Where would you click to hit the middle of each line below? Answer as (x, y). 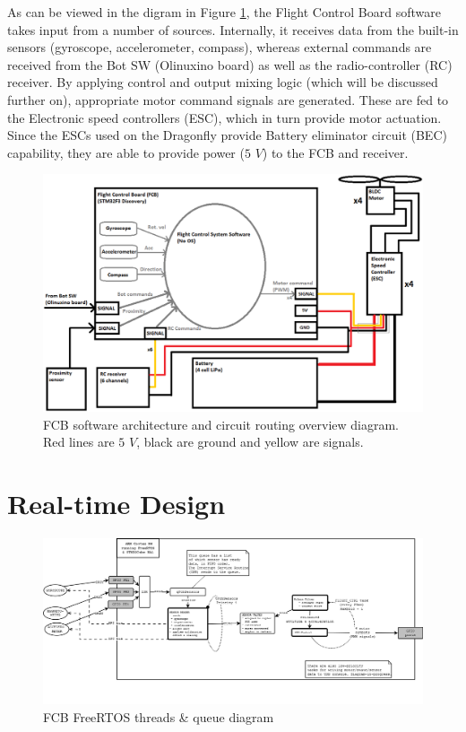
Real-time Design (116, 503)
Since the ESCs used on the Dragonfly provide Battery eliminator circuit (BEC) (227, 135)
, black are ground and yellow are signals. (250, 442)
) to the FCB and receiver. (335, 152)
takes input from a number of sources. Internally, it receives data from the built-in (233, 29)
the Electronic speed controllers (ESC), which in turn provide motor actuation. (224, 117)
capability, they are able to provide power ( (126, 152)
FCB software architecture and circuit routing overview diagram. (221, 424)
